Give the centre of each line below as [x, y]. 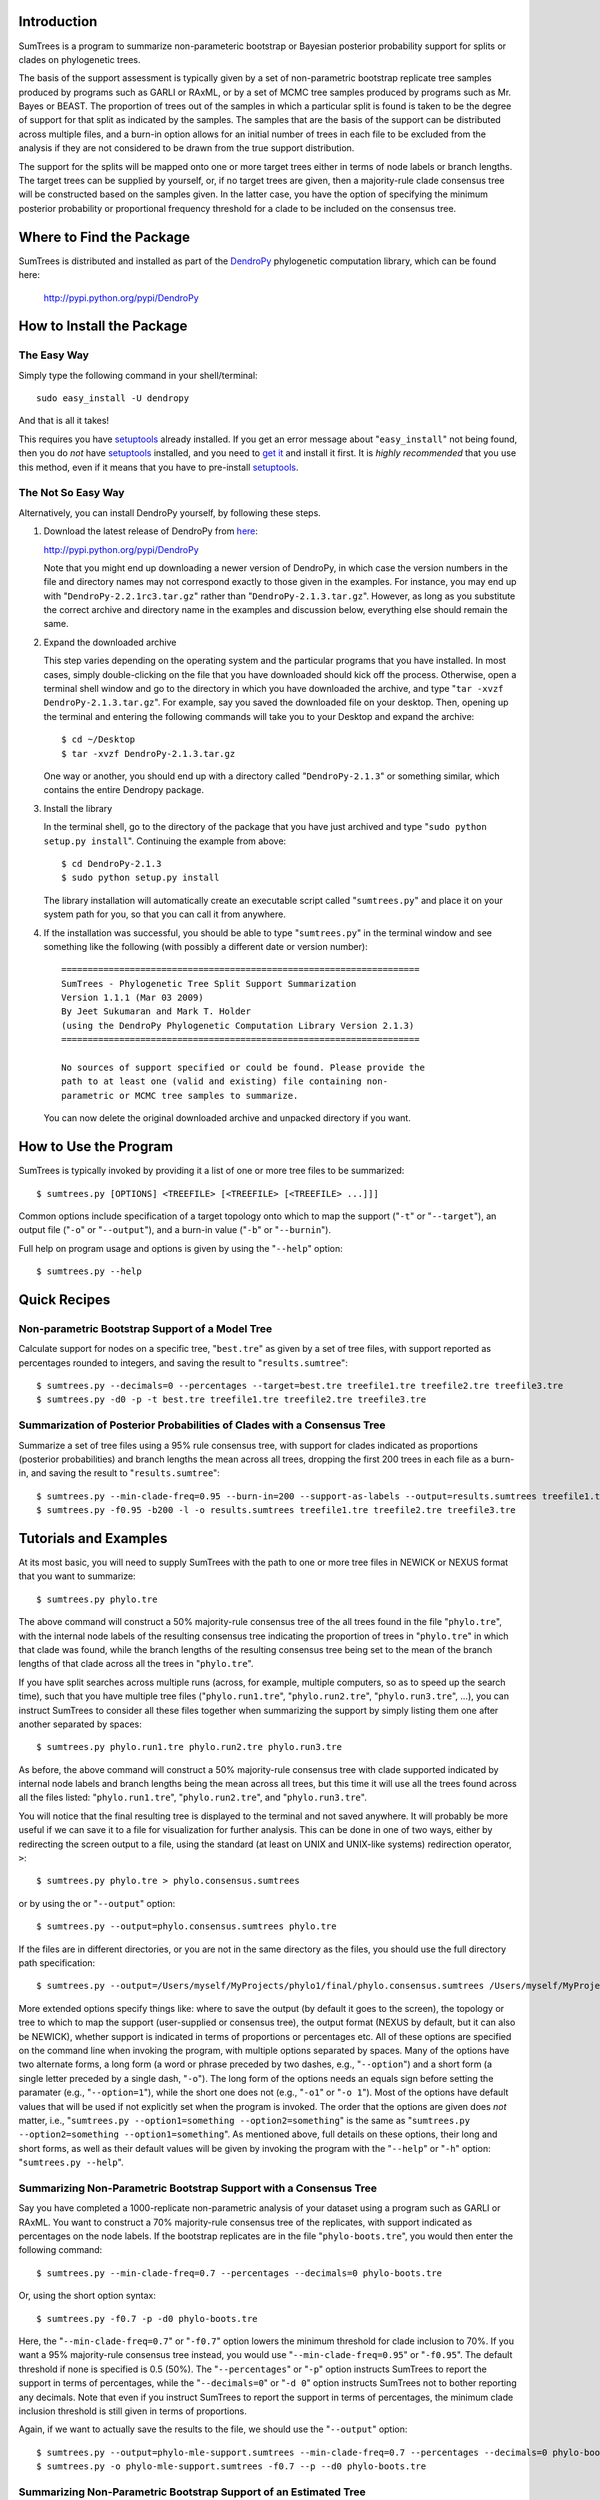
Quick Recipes [64, 1299]
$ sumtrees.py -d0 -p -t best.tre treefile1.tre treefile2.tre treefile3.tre [231, 1399]
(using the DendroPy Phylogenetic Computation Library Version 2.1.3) [238, 1025]
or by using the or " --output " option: [97, 1903]
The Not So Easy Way [71, 493]
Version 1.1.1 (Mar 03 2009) [132, 998]
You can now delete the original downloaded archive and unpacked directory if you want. [227, 1118]
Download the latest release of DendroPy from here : [151, 531]
